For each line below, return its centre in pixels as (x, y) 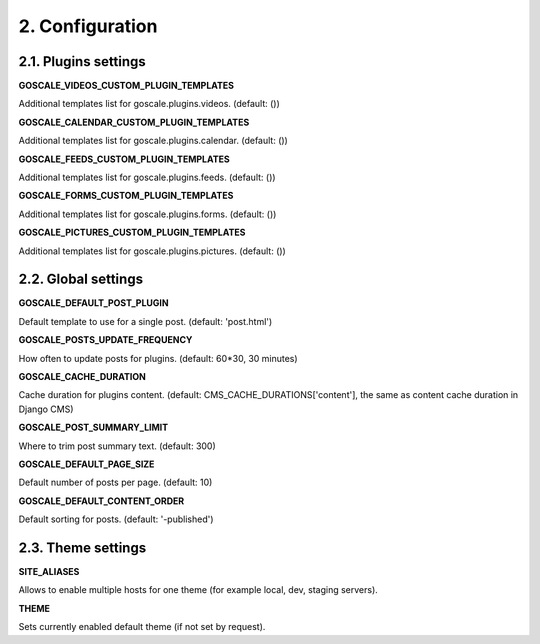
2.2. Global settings (81, 279)
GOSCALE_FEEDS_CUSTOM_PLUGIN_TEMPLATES (124, 159)
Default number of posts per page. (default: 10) (115, 482)
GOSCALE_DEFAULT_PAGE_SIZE (86, 464)
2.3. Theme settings (82, 547)
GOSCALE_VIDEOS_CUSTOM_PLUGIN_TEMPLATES (126, 86)
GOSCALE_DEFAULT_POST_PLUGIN (93, 303)
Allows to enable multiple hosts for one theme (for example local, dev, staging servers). (198, 590)
